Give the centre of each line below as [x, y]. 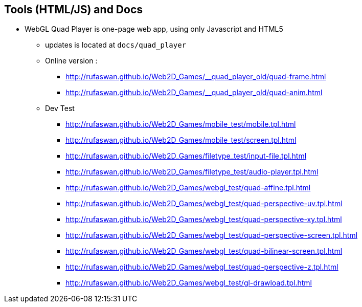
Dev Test [60, 108]
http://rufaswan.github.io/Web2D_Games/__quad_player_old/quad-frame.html [196, 77]
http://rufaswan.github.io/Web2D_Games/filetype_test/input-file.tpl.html [186, 156]
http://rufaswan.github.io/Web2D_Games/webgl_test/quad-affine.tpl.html [188, 188]
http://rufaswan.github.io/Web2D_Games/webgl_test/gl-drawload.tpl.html [189, 283]
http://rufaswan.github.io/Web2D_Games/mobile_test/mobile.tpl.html [181, 124]
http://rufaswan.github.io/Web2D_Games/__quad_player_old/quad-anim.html [194, 93]
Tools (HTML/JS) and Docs [74, 9]
